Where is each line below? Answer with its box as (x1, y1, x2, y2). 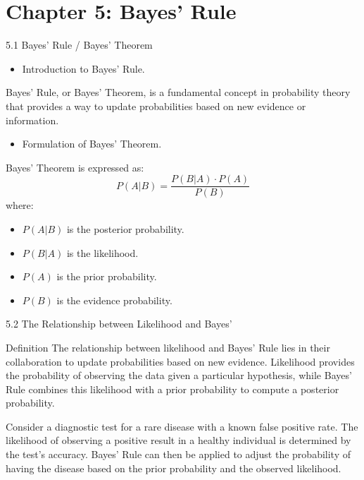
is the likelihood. (66, 245, 139, 260)
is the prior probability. (56, 269, 157, 284)
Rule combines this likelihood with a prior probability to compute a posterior (6, 381, 339, 396)
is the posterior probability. (66, 221, 184, 236)
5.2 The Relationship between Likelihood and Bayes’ (6, 316, 232, 331)
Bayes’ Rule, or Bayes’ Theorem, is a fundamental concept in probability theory (6, 85, 351, 100)
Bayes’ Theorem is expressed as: (6, 160, 144, 174)
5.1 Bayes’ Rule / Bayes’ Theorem (6, 37, 153, 52)
